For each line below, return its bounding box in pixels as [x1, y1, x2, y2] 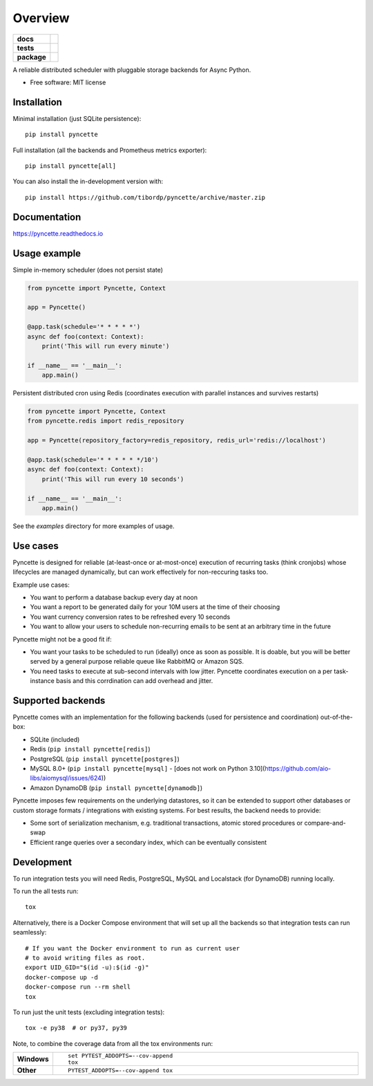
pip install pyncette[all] [25, 162, 117, 170]
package [17, 52, 46, 62]
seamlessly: [12, 928, 47, 937]
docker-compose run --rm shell [25, 983, 131, 991]
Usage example [12, 247, 82, 259]
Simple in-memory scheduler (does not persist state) [12, 265, 164, 274]
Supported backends [12, 695, 106, 706]
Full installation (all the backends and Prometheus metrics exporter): [12, 146, 207, 154]
